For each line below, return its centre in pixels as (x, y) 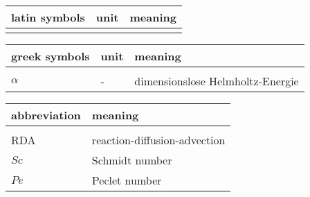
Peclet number (127, 180)
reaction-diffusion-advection (158, 140)
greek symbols (51, 56)
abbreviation (46, 115)
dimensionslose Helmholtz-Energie (217, 81)
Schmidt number (132, 160)
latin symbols (48, 17)
